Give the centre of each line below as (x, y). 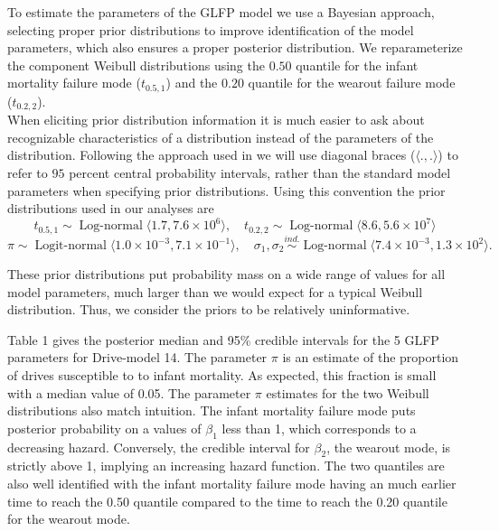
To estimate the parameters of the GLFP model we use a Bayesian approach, (221, 12)
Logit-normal (71, 246)
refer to (28, 173)
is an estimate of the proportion (371, 357)
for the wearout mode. (69, 519)
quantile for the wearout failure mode (352, 83)
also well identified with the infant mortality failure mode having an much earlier (232, 483)
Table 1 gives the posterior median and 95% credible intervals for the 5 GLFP (223, 339)
